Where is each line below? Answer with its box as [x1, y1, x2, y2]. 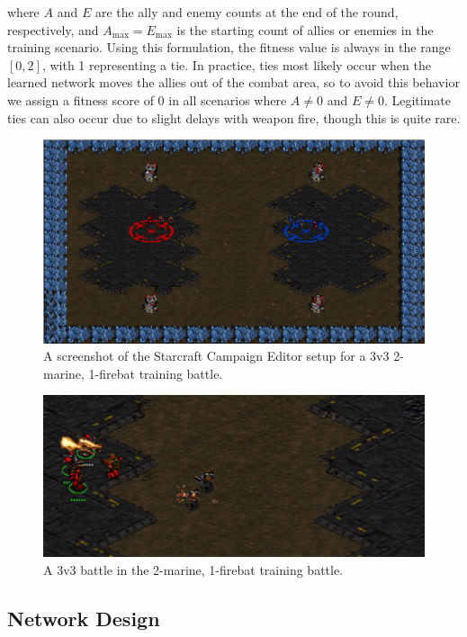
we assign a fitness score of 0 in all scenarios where [7, 90, 287, 109]
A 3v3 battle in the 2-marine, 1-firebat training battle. [43, 560, 344, 579]
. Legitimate [383, 90, 451, 109]
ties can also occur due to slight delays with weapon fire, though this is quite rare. [7, 108, 461, 127]
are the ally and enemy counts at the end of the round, [94, 3, 399, 21]
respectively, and [7, 20, 99, 39]
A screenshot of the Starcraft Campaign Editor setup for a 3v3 [43, 346, 390, 365]
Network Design [7, 604, 160, 632]
